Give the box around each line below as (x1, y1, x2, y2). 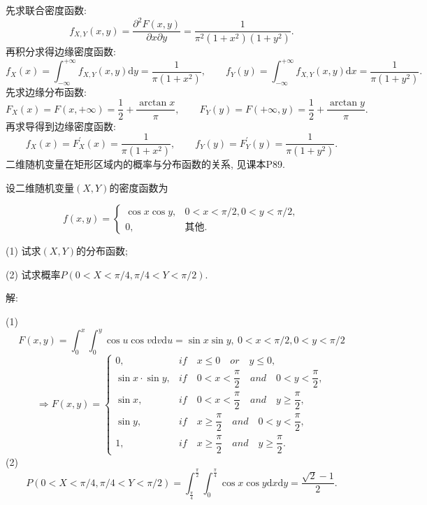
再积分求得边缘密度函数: (6, 44, 116, 58)
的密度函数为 (109, 180, 168, 194)
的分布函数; (76, 243, 128, 258)
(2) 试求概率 (6, 266, 61, 281)
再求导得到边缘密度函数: (6, 118, 116, 133)
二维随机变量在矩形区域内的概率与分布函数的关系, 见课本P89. (6, 157, 285, 171)
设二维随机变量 (6, 180, 74, 194)
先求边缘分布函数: (6, 84, 87, 99)
